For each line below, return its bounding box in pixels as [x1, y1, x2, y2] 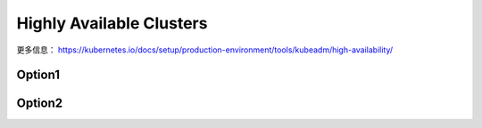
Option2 [16, 96, 62, 111]
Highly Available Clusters [16, 13, 208, 33]
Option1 [16, 68, 60, 83]
